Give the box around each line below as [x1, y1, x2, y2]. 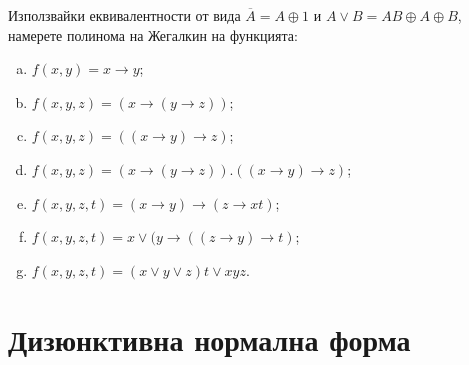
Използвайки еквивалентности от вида [8, 5, 241, 25]
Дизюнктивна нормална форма [8, 318, 411, 359]
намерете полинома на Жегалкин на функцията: [8, 24, 298, 45]
